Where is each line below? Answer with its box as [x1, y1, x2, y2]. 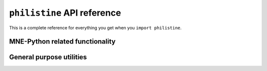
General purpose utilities [9, 53, 87, 61]
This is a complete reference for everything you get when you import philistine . [9, 24, 182, 30]
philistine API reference [9, 7, 121, 18]
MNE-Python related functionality [9, 37, 116, 46]
